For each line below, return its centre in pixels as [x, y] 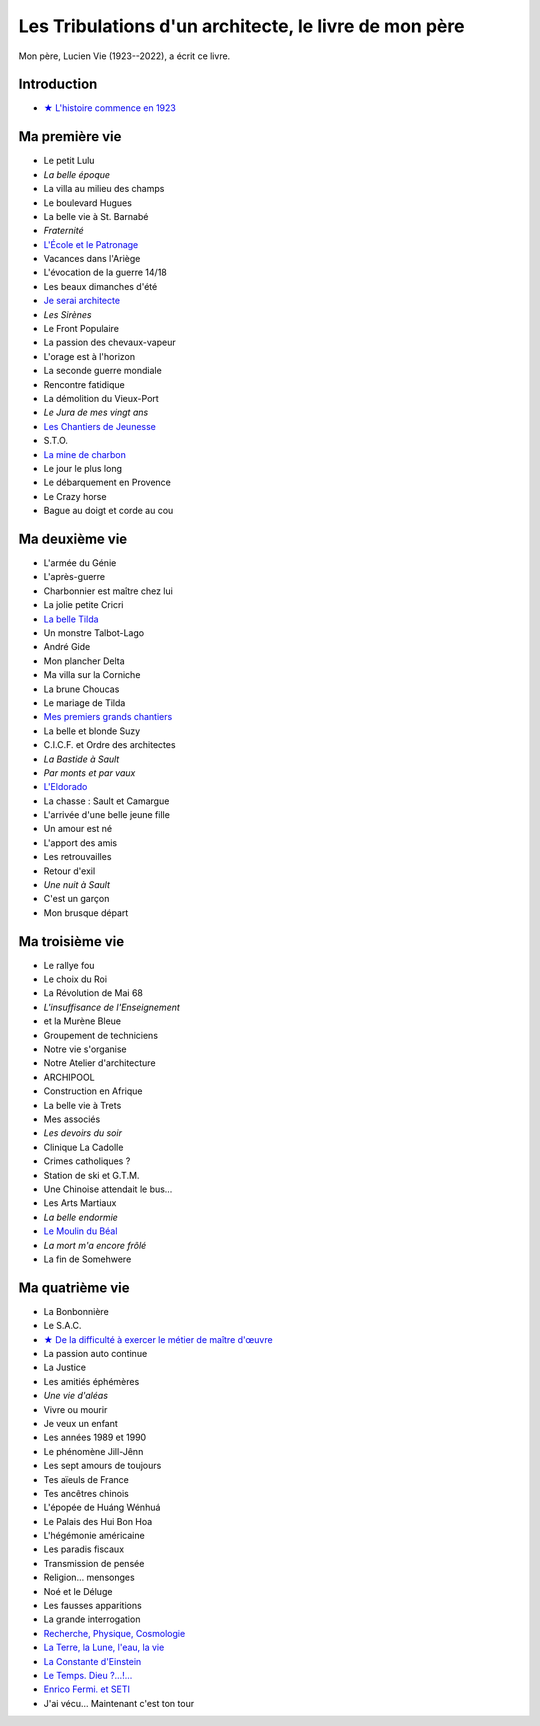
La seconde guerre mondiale [102, 371]
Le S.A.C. [62, 1326]
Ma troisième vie [71, 941]
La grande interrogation [92, 1619]
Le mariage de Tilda [84, 702]
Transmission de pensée [94, 1563]
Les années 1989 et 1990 [95, 1437]
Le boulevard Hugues [87, 202]
